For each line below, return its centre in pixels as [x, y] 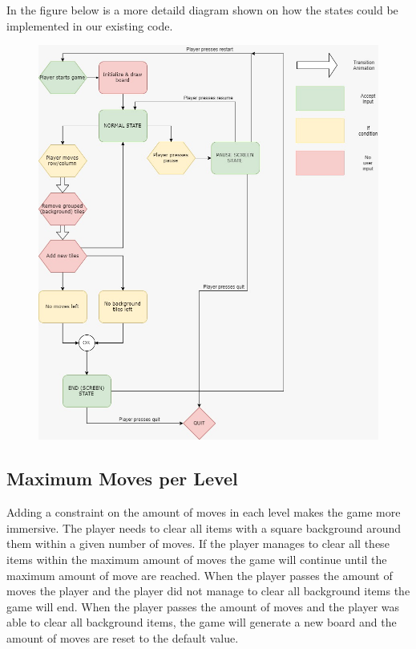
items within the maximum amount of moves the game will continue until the [197, 559]
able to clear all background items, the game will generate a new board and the [202, 622]
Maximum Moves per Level [122, 479]
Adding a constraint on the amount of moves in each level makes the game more [204, 512]
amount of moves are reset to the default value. [123, 637]
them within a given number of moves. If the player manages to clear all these [198, 544]
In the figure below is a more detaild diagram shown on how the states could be [202, 10]
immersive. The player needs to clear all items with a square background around [204, 527]
